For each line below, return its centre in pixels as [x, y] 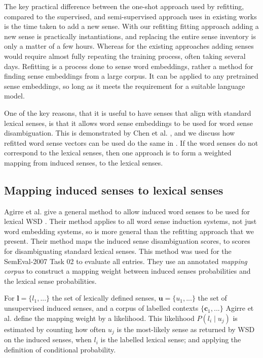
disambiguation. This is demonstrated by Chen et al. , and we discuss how [120, 133]
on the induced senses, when [48, 339]
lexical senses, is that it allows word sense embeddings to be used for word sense [128, 123]
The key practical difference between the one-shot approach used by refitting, [124, 6]
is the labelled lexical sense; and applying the [171, 339]
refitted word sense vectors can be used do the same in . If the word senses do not [131, 142]
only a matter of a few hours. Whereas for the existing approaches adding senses [129, 46]
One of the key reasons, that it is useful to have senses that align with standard [128, 112]
